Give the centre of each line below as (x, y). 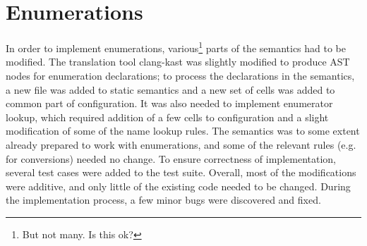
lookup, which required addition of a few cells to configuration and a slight (167, 117)
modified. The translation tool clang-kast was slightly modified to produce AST (178, 62)
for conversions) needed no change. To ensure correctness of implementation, (171, 158)
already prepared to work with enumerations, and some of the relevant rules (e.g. (181, 144)
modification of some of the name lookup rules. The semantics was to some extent (183, 131)
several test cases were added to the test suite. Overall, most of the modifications (181, 172)
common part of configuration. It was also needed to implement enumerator (169, 103)
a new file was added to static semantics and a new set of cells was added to (170, 89)
